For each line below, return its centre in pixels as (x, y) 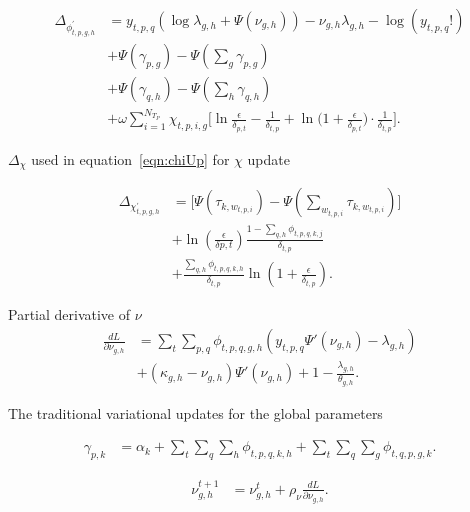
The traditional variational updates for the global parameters (195, 412)
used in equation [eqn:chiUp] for (130, 158)
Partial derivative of (69, 314)
